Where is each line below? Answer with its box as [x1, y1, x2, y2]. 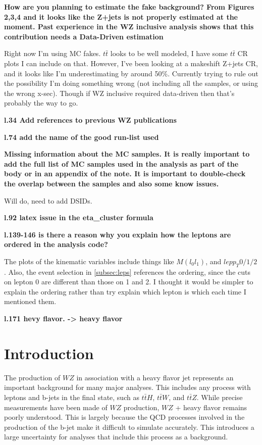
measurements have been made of [4, 402, 108, 412]
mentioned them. [4, 296, 57, 307]
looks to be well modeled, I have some [110, 48, 228, 59]
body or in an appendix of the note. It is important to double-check [4, 168, 246, 179]
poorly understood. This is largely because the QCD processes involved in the [4, 412, 245, 422]
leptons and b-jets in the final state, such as [4, 391, 139, 402]
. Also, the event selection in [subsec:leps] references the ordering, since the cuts [4, 266, 250, 277]
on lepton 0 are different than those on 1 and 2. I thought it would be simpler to [4, 276, 253, 287]
